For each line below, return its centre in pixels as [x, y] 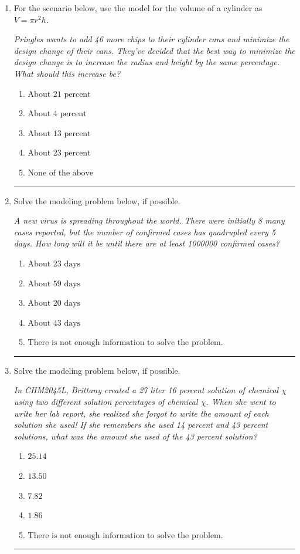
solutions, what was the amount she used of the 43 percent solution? [135, 436]
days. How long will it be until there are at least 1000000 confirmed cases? [147, 243]
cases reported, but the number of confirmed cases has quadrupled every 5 [145, 232]
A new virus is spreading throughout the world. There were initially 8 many [149, 220]
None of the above [61, 173]
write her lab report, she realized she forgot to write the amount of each [141, 413]
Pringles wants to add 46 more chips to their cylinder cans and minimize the [151, 39]
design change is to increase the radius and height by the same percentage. [146, 62]
